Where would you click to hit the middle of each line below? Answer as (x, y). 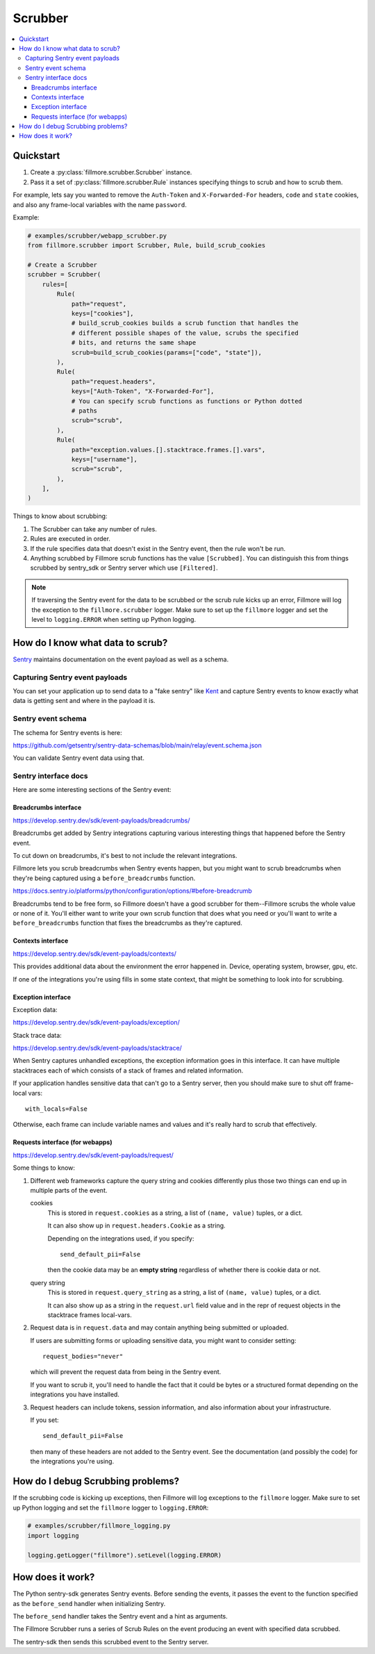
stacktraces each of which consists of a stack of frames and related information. (128, 1070)
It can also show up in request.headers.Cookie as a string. (136, 1225)
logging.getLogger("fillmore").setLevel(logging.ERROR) (125, 1555)
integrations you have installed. (75, 1395)
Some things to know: (44, 1168)
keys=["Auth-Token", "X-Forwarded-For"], (143, 391)
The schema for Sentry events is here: (68, 732)
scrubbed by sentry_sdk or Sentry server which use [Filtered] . (124, 568)
